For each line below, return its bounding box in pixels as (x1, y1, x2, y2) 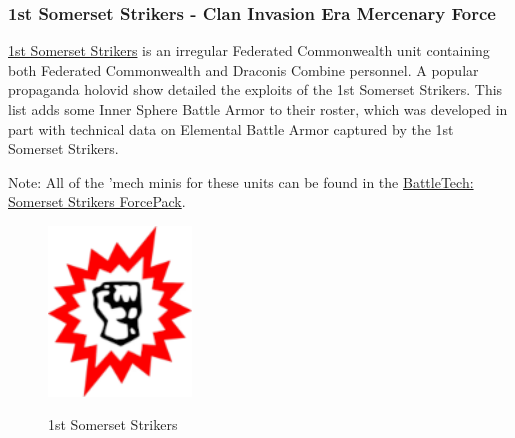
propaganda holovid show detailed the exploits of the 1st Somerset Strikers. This (8, 79, 503, 100)
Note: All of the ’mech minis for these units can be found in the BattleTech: (8, 171, 474, 192)
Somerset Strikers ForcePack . (8, 191, 186, 212)
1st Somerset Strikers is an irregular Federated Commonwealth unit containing (8, 40, 490, 61)
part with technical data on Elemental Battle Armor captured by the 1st (8, 118, 454, 139)
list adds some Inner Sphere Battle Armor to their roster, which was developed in (8, 99, 508, 119)
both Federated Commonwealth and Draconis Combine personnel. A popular (8, 59, 479, 80)
